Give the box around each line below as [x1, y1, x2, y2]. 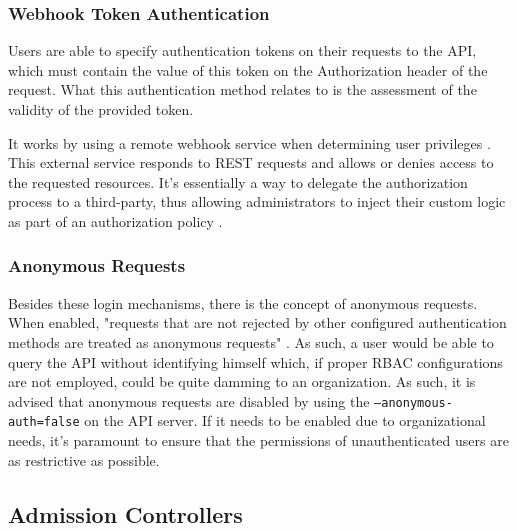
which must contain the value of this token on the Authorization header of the [8, 59, 488, 80]
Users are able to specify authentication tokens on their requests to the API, [8, 40, 477, 61]
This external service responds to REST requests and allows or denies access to [8, 152, 494, 173]
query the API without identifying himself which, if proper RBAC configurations [8, 351, 503, 372]
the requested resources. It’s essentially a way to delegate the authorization [8, 171, 468, 192]
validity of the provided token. [8, 99, 194, 119]
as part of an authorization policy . [8, 210, 223, 231]
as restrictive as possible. [8, 449, 160, 470]
